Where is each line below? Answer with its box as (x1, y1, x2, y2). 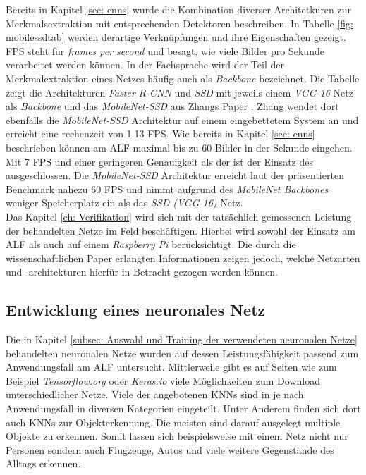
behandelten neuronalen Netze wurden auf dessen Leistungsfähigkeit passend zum (6, 345, 359, 360)
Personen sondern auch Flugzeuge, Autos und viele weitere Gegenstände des (6, 442, 334, 457)
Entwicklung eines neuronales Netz (6, 299, 266, 321)
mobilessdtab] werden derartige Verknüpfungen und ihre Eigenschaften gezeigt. (6, 30, 346, 44)
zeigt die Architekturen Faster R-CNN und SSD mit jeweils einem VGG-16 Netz (6, 85, 353, 99)
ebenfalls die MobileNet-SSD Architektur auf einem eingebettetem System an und (6, 112, 359, 127)
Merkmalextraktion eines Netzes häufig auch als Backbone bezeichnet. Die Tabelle (6, 70, 360, 85)
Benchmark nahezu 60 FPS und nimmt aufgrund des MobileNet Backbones (6, 181, 329, 196)
